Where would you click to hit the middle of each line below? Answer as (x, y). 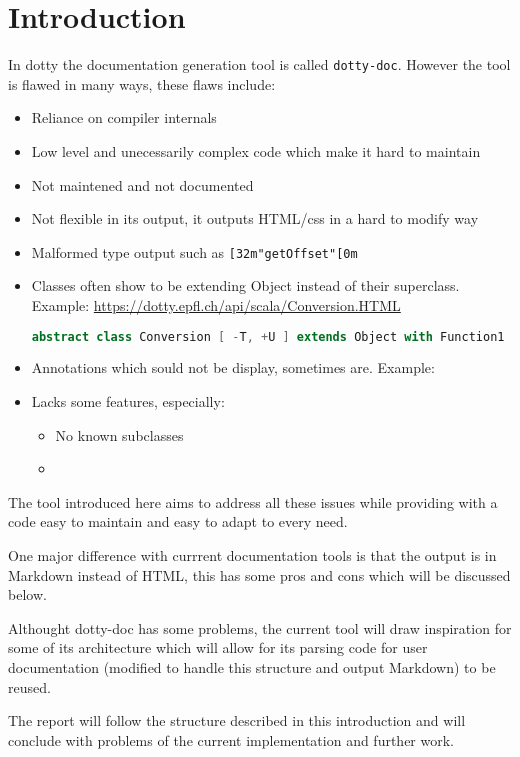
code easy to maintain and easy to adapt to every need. (178, 521)
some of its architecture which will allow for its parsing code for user (218, 647)
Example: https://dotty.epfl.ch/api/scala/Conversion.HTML (216, 305)
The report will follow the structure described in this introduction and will (237, 720)
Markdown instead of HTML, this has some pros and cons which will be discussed (259, 574)
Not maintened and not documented (142, 184)
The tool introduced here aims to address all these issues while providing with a (253, 501)
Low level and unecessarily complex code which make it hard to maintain (256, 150)
